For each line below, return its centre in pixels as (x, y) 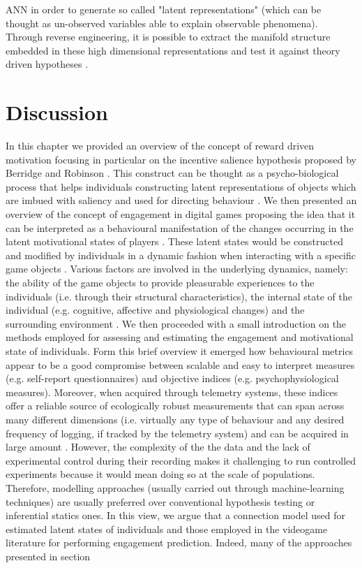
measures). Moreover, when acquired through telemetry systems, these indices (172, 392)
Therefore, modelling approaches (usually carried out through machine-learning (175, 487)
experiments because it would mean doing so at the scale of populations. (160, 474)
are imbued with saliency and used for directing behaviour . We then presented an (181, 200)
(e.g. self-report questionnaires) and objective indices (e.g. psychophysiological (172, 378)
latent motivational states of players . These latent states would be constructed (174, 241)
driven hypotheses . (47, 64)
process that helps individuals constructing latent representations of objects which (181, 186)
